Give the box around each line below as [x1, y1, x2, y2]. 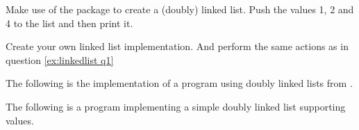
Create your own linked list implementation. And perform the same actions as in [6, 39, 349, 54]
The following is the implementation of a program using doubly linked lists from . [6, 76, 353, 90]
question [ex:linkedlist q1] [6, 52, 114, 67]
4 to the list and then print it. [6, 15, 133, 30]
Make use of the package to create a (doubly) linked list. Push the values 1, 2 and [6, 2, 354, 16]
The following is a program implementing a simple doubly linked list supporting [6, 99, 346, 113]
